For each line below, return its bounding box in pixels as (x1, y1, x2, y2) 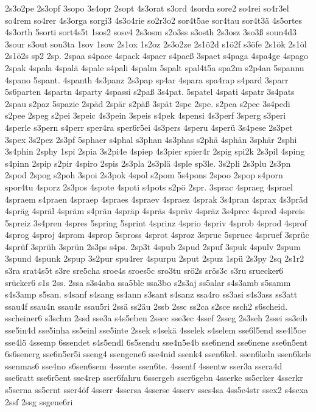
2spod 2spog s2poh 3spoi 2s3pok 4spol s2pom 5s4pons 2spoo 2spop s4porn (5, 169, 283, 181)
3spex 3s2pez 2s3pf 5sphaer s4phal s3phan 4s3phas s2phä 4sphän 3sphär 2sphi (5, 133, 297, 145)
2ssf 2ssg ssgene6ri (5, 395, 73, 408)
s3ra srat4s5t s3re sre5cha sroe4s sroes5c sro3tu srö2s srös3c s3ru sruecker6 (5, 264, 284, 277)
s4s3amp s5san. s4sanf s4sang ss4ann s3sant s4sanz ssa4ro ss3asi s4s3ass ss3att (5, 288, 298, 301)
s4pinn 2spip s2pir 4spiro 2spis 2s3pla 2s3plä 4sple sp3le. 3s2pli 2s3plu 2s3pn (5, 156, 291, 169)
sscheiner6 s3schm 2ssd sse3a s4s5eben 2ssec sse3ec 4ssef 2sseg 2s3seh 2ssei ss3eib (5, 312, 307, 324)
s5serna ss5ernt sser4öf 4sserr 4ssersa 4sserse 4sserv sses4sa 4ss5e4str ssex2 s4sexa (5, 383, 309, 396)
